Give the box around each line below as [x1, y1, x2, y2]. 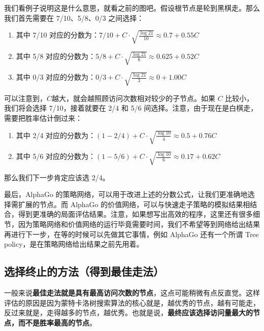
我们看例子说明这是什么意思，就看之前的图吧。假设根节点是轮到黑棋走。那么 [4, 3, 260, 13]
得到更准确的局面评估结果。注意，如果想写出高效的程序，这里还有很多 [18, 209, 253, 219]
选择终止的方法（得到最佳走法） [4, 263, 164, 279]
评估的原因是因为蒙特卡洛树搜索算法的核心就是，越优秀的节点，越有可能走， [4, 297, 260, 308]
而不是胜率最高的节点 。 [18, 317, 96, 327]
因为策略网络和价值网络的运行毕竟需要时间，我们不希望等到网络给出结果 [18, 219, 260, 229]
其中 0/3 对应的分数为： [16, 72, 96, 82]
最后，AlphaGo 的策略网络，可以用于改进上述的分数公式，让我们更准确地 [4, 189, 248, 200]
